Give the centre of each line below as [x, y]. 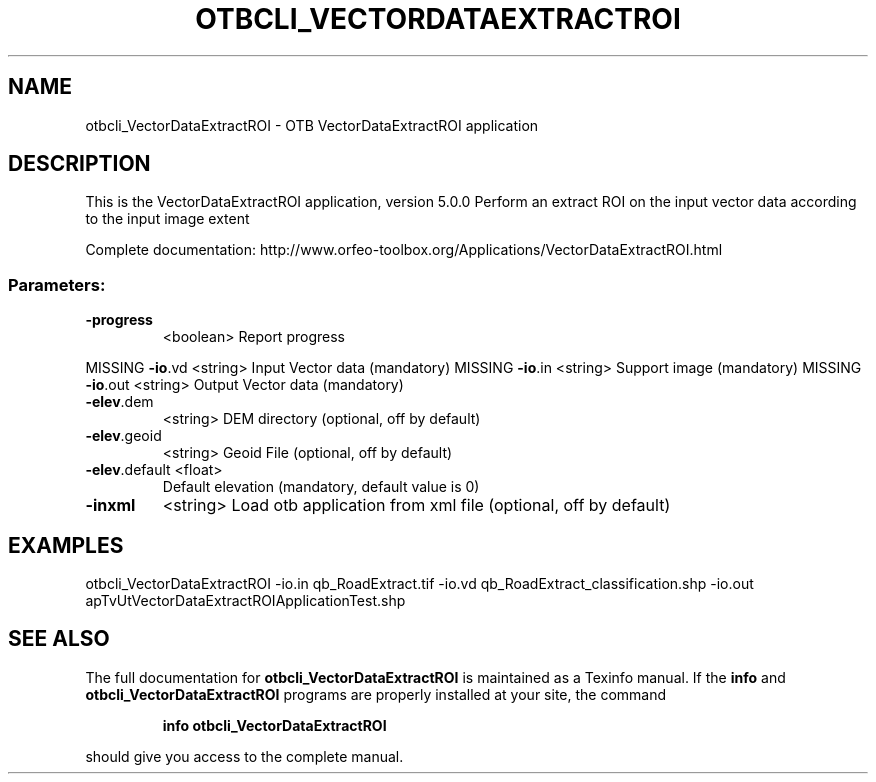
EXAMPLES [66, 545]
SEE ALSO [59, 639]
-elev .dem [119, 402]
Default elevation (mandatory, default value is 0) [321, 487]
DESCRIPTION [79, 164]
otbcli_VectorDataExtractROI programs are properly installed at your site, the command [376, 694]
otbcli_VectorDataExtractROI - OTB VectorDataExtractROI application [312, 125]
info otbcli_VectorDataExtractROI [274, 725]
